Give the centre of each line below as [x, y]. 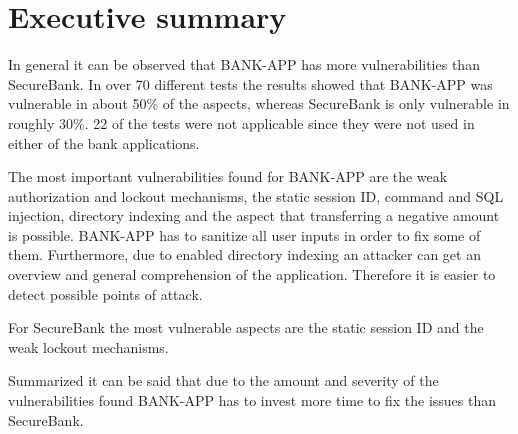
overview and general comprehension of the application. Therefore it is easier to [252, 274]
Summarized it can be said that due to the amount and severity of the [223, 380]
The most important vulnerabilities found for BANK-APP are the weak [228, 176]
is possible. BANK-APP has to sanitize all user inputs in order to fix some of [244, 234]
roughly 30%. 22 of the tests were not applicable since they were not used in [241, 122]
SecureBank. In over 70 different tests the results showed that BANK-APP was [250, 83]
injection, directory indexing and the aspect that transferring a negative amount [254, 215]
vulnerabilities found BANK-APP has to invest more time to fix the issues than [252, 400]
